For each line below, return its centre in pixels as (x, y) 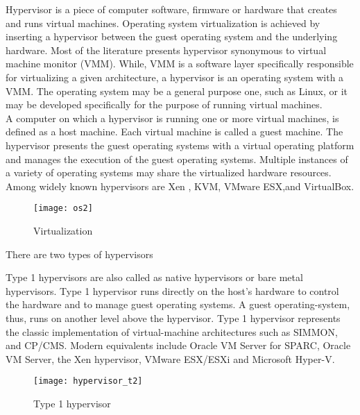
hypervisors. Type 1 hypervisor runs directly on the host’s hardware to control (172, 290)
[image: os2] (63, 209)
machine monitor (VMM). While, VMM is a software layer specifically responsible (180, 63)
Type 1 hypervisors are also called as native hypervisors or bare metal (154, 277)
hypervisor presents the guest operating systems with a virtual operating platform (180, 145)
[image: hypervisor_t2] (88, 381)
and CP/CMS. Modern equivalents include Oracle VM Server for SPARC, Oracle (178, 345)
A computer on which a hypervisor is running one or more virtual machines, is (172, 118)
